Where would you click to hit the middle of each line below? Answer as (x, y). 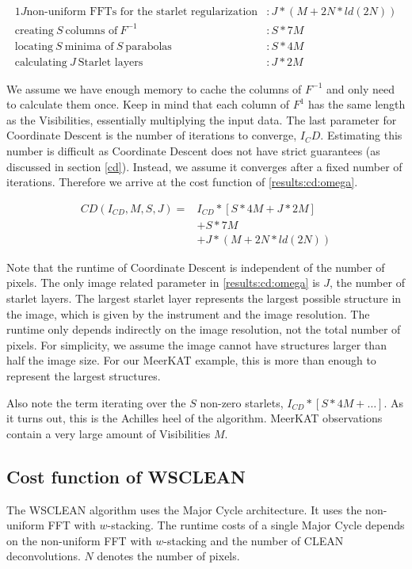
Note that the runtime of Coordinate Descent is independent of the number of (196, 267)
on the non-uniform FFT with (79, 540)
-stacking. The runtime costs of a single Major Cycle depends (256, 525)
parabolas (149, 46)
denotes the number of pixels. (168, 556)
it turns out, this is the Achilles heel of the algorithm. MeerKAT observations (195, 418)
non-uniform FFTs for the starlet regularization (142, 12)
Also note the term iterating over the (96, 402)
